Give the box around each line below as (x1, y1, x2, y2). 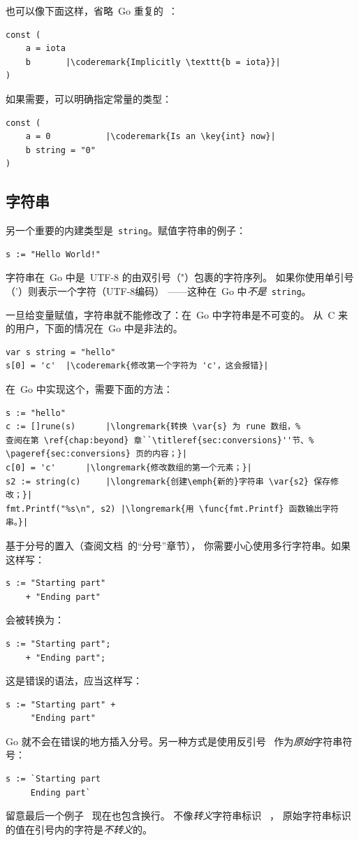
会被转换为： (6, 612, 64, 627)
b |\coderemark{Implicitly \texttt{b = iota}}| (25, 57, 281, 67)
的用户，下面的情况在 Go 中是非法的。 (6, 321, 183, 336)
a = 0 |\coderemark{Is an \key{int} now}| (25, 131, 276, 142)
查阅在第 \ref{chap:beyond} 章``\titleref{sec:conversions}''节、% (6, 435, 314, 445)
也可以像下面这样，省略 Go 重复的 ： (6, 3, 178, 17)
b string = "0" (25, 145, 96, 155)
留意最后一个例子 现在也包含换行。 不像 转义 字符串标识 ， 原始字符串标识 (6, 808, 351, 823)
